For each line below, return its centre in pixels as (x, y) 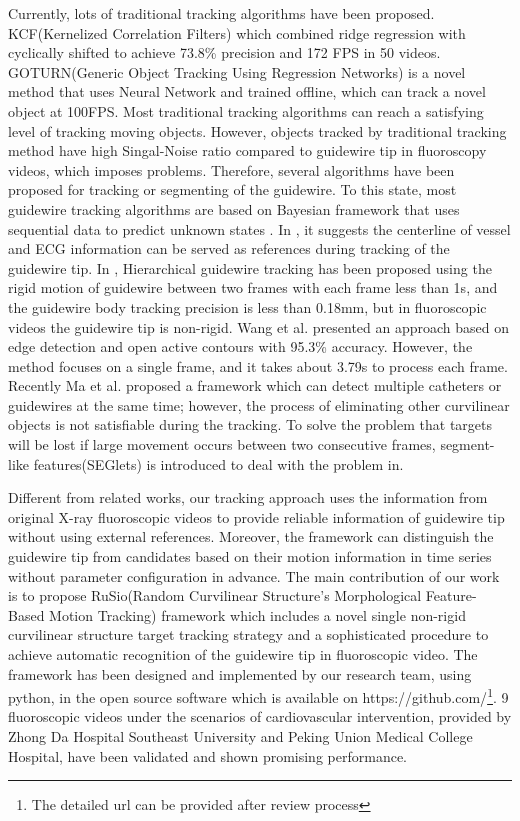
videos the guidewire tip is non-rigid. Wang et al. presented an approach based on (259, 326)
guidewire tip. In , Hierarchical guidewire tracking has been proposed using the (250, 267)
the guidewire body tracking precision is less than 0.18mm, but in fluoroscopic (247, 306)
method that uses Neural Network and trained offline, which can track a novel (247, 91)
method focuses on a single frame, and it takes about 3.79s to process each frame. (258, 365)
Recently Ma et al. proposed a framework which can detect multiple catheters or (255, 385)
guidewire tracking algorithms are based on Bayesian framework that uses (234, 208)
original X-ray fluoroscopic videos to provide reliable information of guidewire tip (256, 516)
